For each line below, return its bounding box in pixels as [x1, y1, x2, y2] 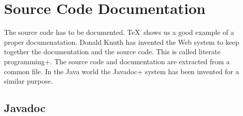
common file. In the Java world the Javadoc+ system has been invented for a [4, 66, 239, 76]
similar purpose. [4, 76, 53, 86]
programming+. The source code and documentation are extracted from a [4, 56, 230, 66]
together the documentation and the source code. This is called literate [4, 46, 221, 57]
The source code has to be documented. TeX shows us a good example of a [4, 27, 234, 37]
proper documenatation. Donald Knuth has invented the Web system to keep [4, 36, 240, 47]
